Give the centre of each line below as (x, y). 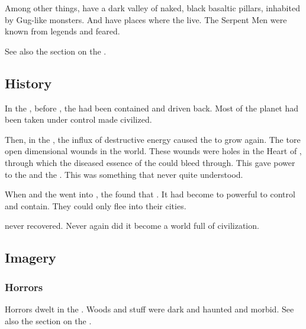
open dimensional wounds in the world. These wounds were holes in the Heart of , (153, 151)
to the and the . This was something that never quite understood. (124, 174)
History (28, 83)
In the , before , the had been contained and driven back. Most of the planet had (152, 108)
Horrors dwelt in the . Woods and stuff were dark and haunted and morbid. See (149, 309)
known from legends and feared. (62, 31)
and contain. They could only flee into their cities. (96, 205)
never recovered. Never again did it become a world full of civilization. (132, 226)
